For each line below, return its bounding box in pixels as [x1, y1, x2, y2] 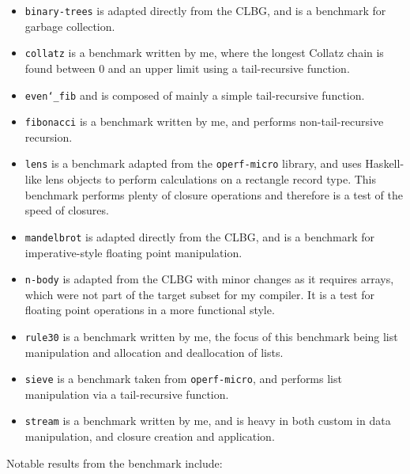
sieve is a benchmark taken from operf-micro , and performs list [24, 370, 342, 387]
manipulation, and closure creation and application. [24, 428, 275, 445]
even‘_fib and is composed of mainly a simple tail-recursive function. [24, 86, 365, 103]
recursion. [24, 128, 73, 145]
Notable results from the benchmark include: [6, 454, 223, 471]
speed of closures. [24, 202, 109, 218]
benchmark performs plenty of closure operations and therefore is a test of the [24, 186, 404, 203]
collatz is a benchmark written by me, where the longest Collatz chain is [24, 44, 384, 61]
